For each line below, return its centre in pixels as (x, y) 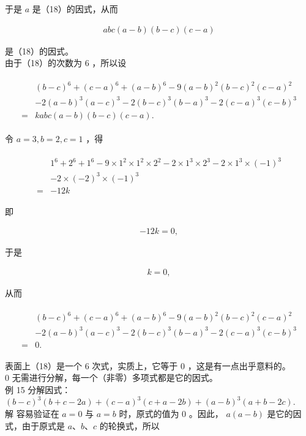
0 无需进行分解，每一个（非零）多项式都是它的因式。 (111, 378)
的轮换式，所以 (129, 425)
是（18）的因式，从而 (75, 9)
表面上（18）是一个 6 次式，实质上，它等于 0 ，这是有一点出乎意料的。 (148, 365)
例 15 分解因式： (38, 389)
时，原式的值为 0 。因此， (171, 413)
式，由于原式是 (35, 425)
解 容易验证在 (32, 413)
